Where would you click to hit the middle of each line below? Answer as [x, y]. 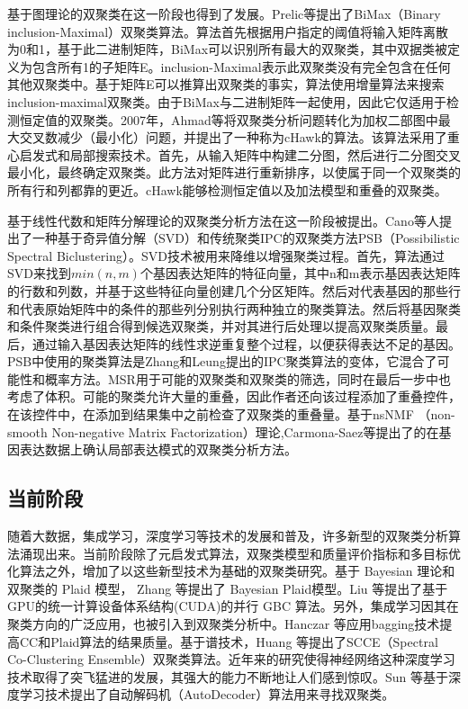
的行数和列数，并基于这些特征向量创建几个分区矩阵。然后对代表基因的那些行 [234, 290]
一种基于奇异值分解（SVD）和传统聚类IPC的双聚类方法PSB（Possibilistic [246, 238]
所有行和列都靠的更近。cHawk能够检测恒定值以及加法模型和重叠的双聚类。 [227, 189]
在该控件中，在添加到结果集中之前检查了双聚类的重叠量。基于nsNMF [211, 414]
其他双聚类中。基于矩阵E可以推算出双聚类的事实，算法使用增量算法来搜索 [226, 84]
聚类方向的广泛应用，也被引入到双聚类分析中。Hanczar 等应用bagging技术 [224, 624]
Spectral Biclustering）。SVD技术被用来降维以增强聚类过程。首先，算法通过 [226, 255]
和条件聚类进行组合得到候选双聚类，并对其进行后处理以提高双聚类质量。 [221, 326]
